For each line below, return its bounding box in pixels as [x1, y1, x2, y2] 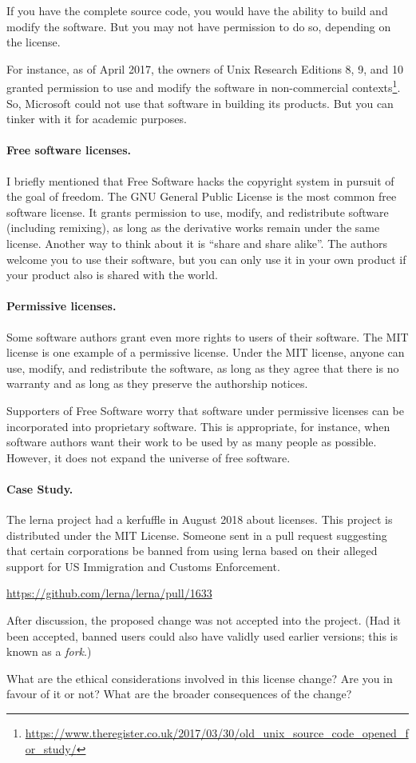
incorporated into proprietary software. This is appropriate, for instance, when [6, 417, 390, 434]
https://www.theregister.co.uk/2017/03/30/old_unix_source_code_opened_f [25, 725, 409, 741]
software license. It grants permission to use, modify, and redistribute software [6, 203, 389, 220]
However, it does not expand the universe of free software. [6, 449, 291, 465]
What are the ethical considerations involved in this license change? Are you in [6, 669, 393, 686]
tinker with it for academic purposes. [6, 110, 187, 127]
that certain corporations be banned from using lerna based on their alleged [6, 542, 378, 559]
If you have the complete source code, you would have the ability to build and [6, 2, 388, 18]
